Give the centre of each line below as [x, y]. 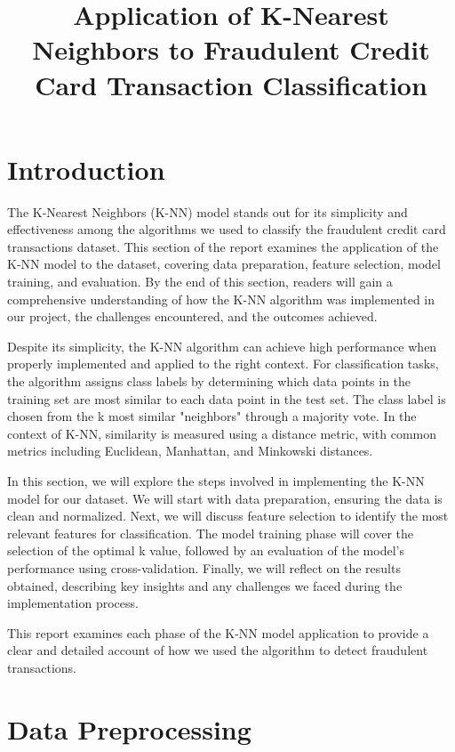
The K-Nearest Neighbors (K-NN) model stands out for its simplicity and [208, 211]
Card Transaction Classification [231, 84]
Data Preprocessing [129, 728]
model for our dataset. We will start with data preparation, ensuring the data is [225, 498]
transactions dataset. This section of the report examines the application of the [223, 246]
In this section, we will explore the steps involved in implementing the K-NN [216, 481]
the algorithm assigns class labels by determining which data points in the [209, 381]
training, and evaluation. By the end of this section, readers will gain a [200, 282]
